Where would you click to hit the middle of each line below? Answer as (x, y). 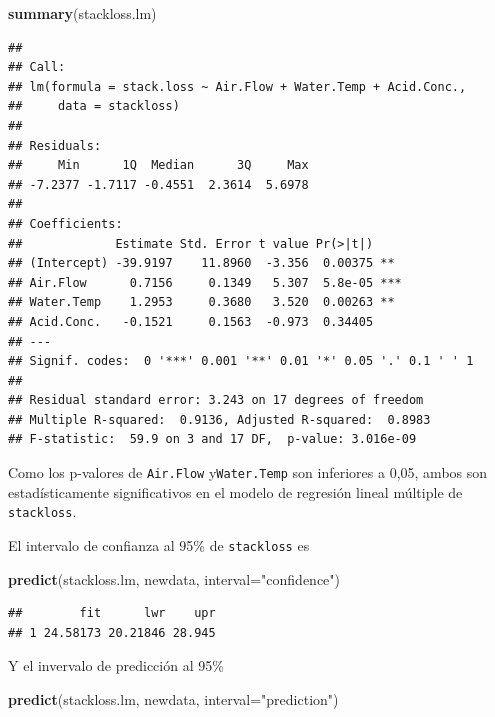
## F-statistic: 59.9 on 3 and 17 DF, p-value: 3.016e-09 (212, 439)
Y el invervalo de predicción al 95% (116, 665)
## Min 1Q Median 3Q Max (158, 165)
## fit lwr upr (112, 613)
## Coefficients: (65, 223)
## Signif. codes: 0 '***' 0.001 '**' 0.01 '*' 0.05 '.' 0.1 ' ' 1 (241, 361)
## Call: (37, 67)
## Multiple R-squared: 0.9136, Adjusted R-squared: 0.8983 (219, 419)
